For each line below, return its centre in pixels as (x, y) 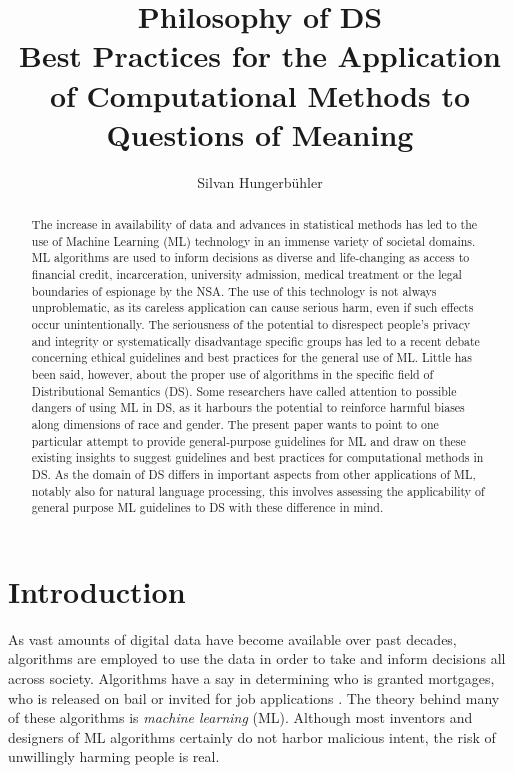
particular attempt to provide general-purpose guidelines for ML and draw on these (248, 440)
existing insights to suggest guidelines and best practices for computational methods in (257, 457)
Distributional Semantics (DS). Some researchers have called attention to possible (244, 390)
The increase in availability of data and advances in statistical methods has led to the (254, 224)
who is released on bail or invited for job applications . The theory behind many (254, 697)
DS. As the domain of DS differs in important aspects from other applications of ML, (253, 473)
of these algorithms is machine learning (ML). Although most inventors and (240, 717)
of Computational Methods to (260, 94)
